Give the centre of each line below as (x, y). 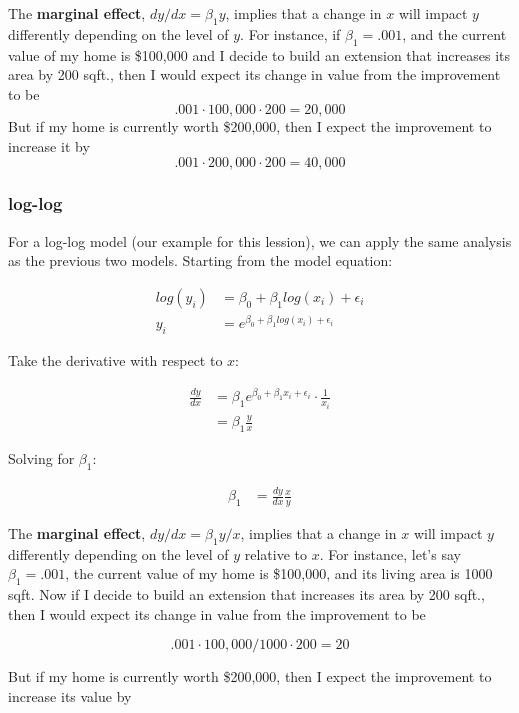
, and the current (454, 33)
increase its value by (70, 695)
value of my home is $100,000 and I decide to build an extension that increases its (259, 54)
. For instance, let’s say (390, 553)
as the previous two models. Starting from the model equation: (200, 260)
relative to (276, 553)
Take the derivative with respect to (115, 360)
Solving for (41, 457)
